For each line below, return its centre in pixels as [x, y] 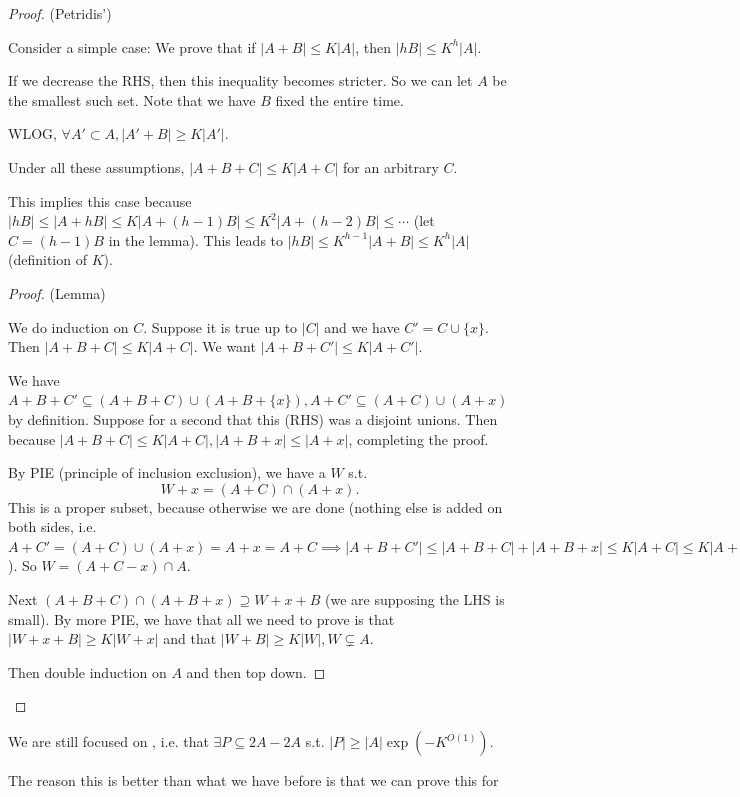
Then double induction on [87, 671]
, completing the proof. [418, 438]
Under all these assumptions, [96, 166]
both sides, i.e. [52, 526]
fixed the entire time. [339, 99]
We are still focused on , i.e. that [108, 741]
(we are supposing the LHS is [414, 599]
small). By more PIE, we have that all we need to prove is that [201, 618]
